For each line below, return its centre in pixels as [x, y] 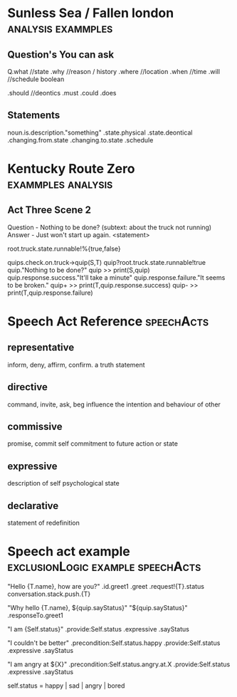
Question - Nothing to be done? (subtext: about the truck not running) [110, 227]
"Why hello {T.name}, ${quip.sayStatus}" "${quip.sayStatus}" [98, 608]
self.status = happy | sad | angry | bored [66, 686]
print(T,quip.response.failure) [51, 293]
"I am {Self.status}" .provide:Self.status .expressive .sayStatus [99, 629]
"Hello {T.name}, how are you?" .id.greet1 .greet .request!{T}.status [106, 586]
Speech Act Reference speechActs [108, 321]
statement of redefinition [44, 523]
